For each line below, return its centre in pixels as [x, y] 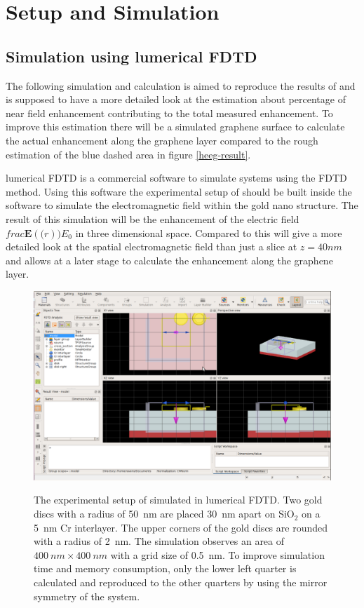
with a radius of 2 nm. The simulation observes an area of [159, 541]
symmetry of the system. [87, 596]
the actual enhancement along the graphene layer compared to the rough [162, 140]
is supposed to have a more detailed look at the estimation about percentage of [176, 99]
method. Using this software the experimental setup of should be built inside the [179, 191]
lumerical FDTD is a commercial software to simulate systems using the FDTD [176, 178]
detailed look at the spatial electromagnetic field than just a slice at [151, 246]
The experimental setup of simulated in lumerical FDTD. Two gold [178, 500]
